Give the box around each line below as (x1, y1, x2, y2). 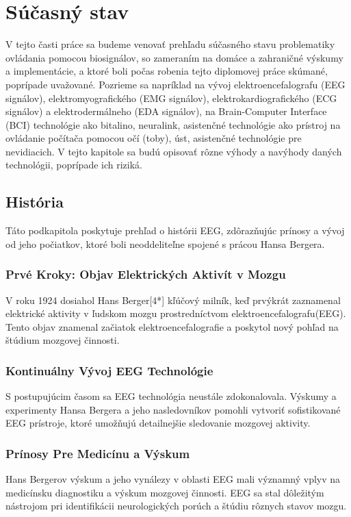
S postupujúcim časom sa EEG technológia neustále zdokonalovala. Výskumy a (5, 389, 337, 403)
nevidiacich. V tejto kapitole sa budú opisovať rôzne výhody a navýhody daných (5, 144, 342, 158)
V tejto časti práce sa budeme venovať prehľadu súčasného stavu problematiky (5, 37, 335, 51)
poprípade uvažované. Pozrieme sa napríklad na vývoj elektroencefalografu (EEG (5, 77, 346, 91)
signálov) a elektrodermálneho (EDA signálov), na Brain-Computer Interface (5, 104, 327, 118)
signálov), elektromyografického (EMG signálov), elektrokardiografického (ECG (5, 90, 337, 105)
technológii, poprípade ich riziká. (5, 157, 143, 172)
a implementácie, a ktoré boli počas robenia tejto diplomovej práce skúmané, (5, 64, 328, 78)
